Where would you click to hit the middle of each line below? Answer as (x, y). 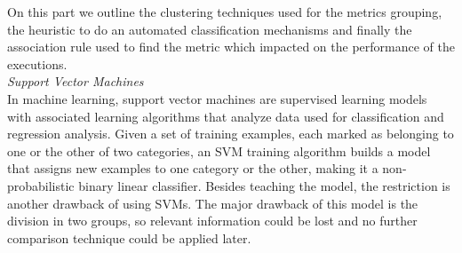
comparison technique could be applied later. (129, 237)
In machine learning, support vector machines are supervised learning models (217, 98)
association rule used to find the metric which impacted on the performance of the (231, 47)
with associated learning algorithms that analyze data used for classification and (226, 116)
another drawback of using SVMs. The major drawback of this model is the (213, 203)
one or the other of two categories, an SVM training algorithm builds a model (219, 150)
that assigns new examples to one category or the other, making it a (193, 168)
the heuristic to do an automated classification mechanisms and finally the (210, 29)
